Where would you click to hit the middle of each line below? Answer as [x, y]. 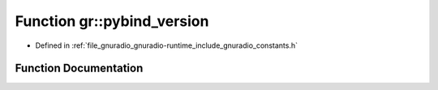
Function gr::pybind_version [112, 21]
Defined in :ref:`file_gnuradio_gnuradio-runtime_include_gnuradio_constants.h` [166, 45]
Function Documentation [79, 69]
